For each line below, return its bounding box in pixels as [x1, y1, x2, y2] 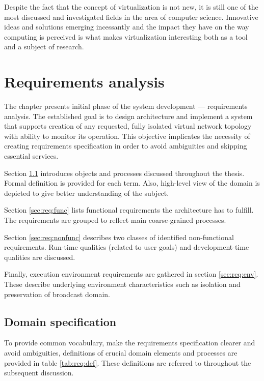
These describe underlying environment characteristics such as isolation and [4, 279, 241, 289]
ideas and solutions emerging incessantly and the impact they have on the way [4, 21, 249, 32]
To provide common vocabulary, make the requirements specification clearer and [4, 337, 255, 348]
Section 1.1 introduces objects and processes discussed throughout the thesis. [4, 167, 245, 178]
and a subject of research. [4, 41, 84, 52]
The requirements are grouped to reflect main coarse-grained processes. [4, 215, 226, 225]
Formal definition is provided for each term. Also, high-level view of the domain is [4, 178, 260, 188]
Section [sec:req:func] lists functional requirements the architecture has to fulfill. [4, 204, 254, 215]
